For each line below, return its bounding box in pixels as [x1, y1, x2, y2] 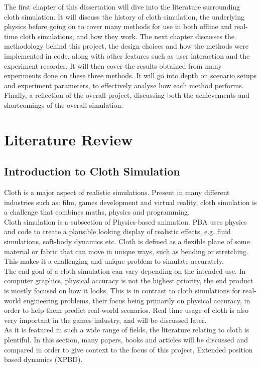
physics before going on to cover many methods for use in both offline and [4, 21, 232, 32]
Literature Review [4, 129, 133, 149]
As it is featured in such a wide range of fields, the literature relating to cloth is [4, 324, 249, 335]
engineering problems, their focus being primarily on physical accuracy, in [23, 295, 250, 305]
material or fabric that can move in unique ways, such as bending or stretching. [4, 246, 249, 256]
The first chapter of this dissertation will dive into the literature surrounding [4, 2, 240, 12]
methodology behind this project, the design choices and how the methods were [4, 41, 248, 51]
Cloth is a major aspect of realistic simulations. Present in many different [4, 187, 230, 198]
